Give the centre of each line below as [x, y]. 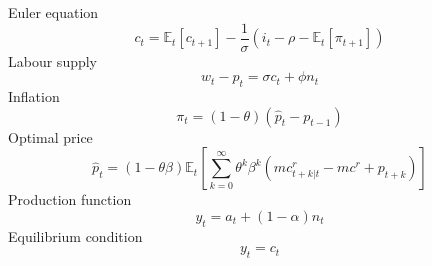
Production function [70, 199]
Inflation [34, 96]
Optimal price [50, 136]
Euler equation [53, 12]
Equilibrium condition [75, 235]
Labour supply [53, 60]
